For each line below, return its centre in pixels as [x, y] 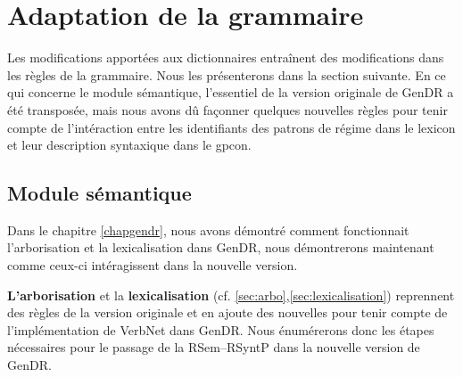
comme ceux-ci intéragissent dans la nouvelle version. [153, 265]
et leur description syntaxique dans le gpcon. [129, 145]
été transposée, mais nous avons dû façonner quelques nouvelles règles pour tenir [227, 109]
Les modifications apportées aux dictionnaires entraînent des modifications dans [226, 57]
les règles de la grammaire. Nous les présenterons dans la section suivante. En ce [227, 74]
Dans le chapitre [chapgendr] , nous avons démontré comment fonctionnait [208, 229]
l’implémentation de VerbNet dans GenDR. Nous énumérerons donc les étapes [221, 329]
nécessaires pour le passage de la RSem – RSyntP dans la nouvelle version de [214, 347]
